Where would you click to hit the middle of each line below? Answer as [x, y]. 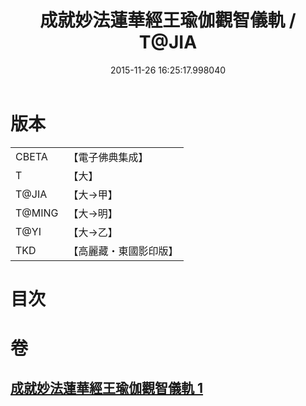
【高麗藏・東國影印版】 [123, 251]
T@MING [37, 213]
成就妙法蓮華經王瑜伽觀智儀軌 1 [107, 388]
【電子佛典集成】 [108, 157]
